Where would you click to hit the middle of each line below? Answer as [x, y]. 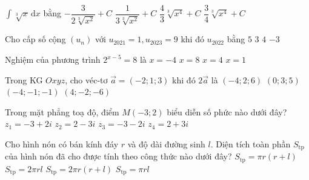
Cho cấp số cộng [35, 39]
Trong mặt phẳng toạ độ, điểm [62, 111]
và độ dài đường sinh [166, 144]
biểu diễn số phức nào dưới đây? [227, 111]
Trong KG [24, 79]
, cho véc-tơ [86, 79]
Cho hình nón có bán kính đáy [62, 144]
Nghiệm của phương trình [53, 59]
